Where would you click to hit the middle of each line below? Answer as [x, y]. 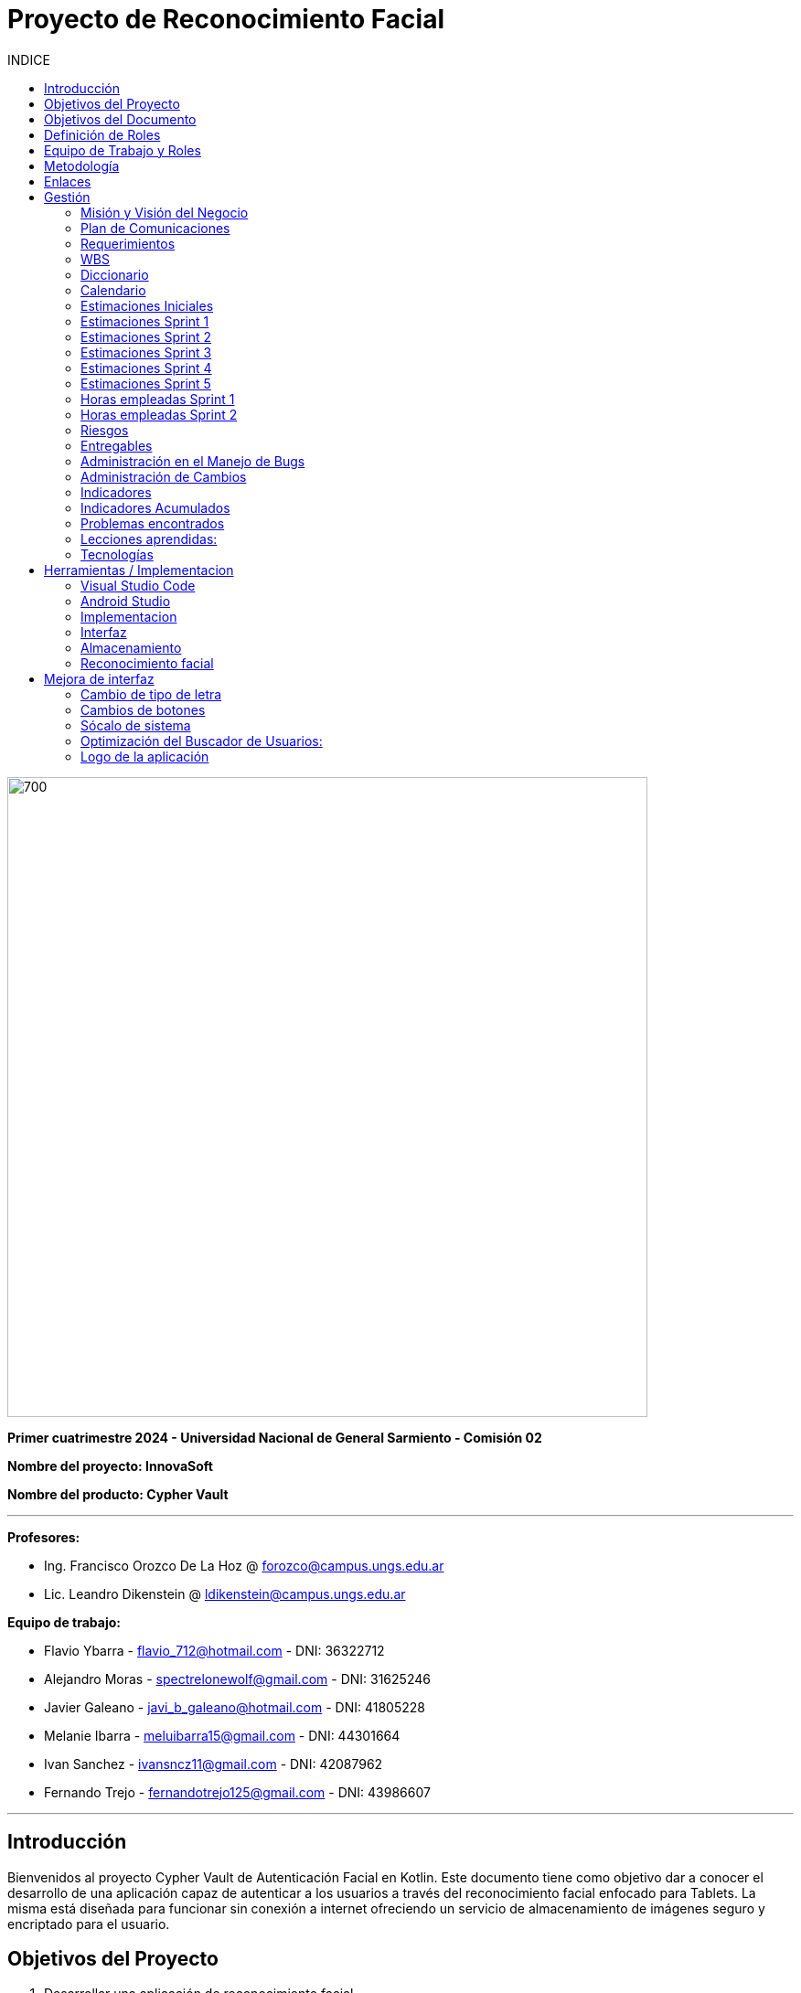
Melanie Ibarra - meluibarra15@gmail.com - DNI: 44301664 [222, 1735]
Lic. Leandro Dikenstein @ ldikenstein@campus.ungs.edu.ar [225, 1593]
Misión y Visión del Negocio [165, 212]
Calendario [113, 290]
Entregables [117, 445]
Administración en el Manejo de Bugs [193, 461]
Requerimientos [128, 243]
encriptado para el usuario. [89, 1924]
